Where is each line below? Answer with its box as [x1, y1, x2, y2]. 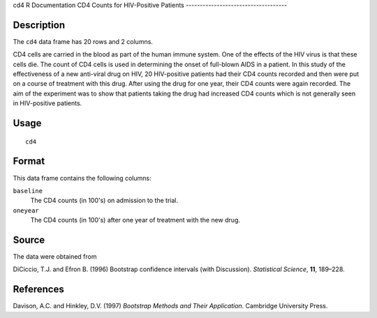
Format [13, 156, 45, 167]
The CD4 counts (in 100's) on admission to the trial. [30, 196, 178, 205]
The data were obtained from [13, 252, 97, 261]
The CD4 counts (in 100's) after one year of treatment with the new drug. [30, 216, 241, 225]
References [13, 283, 64, 296]
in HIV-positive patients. [13, 99, 82, 107]
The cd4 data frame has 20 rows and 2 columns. [13, 37, 154, 45]
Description [13, 19, 66, 31]
